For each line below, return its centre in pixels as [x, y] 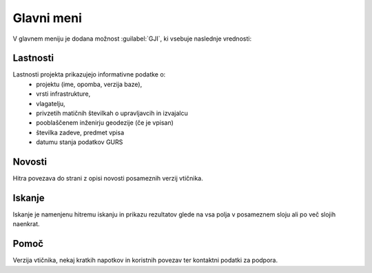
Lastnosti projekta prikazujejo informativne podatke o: [89, 74]
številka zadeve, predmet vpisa [80, 132]
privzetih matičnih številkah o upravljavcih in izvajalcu [112, 113]
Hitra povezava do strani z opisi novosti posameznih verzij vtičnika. [108, 179]
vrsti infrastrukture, [63, 94]
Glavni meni [48, 18]
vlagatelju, [51, 103]
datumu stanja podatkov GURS [80, 142]
